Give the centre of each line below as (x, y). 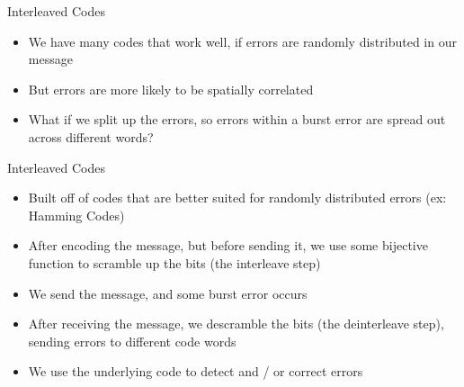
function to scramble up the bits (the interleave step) (174, 262)
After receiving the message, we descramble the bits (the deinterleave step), (236, 324)
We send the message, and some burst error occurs (168, 293)
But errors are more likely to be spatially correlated (171, 89)
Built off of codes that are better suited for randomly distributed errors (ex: (237, 198)
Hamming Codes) (76, 215)
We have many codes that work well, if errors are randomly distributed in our (242, 41)
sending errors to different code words (132, 341)
